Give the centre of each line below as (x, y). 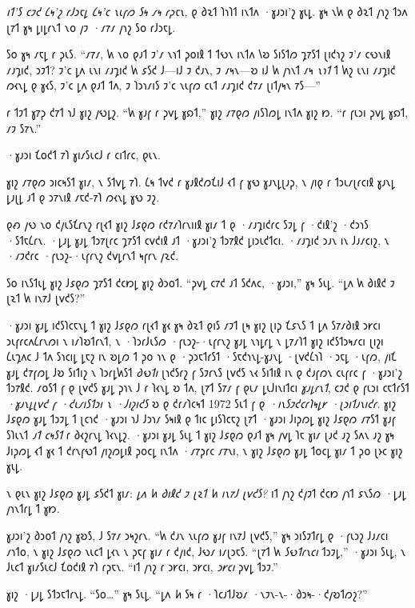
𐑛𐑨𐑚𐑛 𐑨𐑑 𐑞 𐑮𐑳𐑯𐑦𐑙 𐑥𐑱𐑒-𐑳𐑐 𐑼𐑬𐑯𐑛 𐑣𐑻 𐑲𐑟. (83, 197)
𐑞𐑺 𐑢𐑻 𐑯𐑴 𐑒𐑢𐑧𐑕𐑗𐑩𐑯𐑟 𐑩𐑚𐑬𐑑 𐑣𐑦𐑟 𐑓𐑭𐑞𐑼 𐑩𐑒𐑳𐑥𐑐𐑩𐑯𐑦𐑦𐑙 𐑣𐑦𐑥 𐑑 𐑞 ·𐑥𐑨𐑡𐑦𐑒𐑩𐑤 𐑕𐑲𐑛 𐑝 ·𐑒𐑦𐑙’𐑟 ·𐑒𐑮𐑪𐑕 (188, 224)
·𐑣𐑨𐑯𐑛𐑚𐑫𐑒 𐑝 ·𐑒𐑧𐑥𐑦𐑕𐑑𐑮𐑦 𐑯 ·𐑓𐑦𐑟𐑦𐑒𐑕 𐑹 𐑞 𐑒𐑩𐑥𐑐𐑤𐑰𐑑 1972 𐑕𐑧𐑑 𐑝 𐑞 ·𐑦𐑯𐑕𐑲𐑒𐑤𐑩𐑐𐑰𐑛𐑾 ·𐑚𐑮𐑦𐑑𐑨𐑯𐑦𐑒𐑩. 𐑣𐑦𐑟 (202, 403)
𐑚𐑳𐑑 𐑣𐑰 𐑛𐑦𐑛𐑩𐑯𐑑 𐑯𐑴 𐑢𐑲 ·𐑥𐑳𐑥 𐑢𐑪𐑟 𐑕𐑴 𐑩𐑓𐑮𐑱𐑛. (91, 27)
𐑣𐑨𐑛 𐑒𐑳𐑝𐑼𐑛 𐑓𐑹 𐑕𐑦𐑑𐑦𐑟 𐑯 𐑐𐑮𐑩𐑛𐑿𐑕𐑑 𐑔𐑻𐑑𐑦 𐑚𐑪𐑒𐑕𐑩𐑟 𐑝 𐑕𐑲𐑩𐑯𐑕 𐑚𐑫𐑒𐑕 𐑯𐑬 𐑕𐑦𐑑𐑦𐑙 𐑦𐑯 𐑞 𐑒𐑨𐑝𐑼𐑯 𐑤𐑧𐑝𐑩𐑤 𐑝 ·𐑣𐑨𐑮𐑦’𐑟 (205, 372)
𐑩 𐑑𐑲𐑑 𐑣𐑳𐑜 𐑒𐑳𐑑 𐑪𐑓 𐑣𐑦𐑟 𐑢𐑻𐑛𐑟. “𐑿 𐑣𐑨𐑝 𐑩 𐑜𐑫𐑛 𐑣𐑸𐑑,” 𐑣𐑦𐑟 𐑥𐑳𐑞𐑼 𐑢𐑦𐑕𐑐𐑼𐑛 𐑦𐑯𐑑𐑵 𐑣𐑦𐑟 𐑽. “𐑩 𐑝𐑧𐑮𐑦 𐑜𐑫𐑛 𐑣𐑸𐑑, (207, 112)
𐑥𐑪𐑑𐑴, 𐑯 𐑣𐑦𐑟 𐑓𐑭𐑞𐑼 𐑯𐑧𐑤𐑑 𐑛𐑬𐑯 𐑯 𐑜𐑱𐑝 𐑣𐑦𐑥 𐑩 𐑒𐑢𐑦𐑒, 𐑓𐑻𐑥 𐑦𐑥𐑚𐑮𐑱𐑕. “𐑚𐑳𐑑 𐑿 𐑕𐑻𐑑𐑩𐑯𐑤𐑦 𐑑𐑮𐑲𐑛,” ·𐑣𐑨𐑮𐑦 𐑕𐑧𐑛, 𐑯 (206, 551)
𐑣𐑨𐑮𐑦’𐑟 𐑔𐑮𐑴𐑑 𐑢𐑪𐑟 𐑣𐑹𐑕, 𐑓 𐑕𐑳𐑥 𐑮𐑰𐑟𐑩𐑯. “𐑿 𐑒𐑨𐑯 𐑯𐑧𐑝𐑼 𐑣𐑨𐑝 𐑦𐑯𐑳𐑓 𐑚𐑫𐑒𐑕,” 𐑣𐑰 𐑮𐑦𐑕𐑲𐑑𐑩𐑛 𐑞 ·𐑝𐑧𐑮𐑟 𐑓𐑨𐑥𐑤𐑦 (198, 536)
